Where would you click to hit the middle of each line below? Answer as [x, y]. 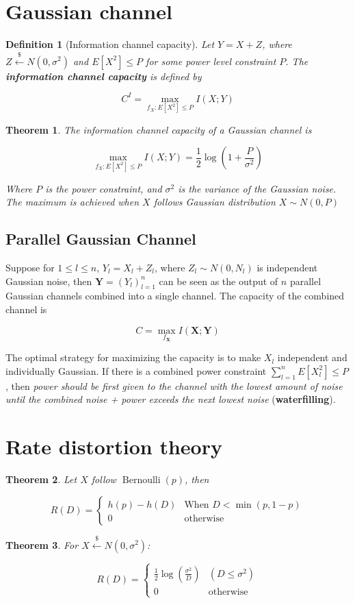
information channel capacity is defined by [104, 76]
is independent [287, 268]
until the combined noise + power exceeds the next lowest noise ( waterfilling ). [171, 399]
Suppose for [30, 268]
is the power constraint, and [104, 188]
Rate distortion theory [114, 446]
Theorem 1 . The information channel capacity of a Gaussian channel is [159, 129]
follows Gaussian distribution [214, 202]
